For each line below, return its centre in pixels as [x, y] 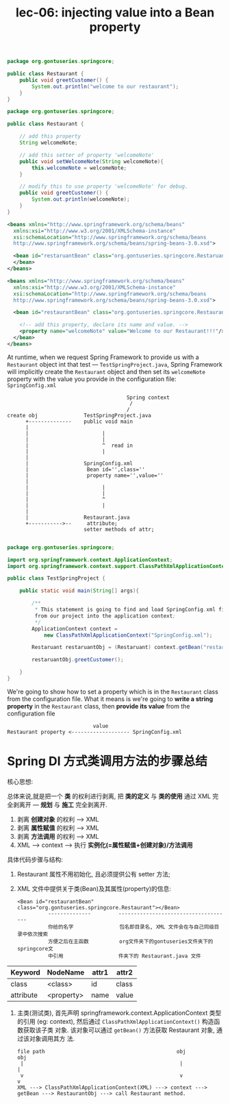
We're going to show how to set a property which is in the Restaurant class [113, 691]
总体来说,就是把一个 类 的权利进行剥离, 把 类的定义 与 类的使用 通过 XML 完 [113, 796]
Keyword [26, 972]
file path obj [101, 1051]
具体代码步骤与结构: [35, 859]
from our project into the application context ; [105, 616]
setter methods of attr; [119, 529]
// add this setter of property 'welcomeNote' [87, 155]
